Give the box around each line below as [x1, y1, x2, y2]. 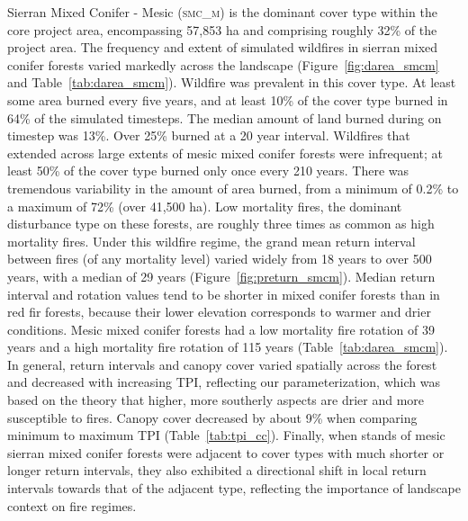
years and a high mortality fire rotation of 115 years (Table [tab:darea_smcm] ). [7, 337, 448, 356]
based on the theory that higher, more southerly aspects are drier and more [7, 391, 425, 409]
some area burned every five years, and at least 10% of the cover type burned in [7, 90, 448, 109]
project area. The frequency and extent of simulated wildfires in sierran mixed [7, 38, 438, 57]
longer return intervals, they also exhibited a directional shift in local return [7, 461, 427, 480]
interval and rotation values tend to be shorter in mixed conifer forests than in [7, 284, 440, 303]
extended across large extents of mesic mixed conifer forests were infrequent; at [7, 143, 444, 162]
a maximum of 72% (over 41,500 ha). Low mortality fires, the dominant [7, 196, 402, 215]
